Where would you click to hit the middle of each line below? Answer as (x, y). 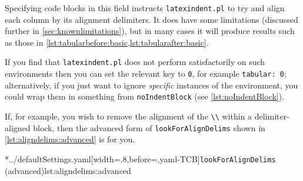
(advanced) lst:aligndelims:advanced (68, 170)
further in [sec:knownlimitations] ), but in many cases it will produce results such (150, 31)
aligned (18, 127)
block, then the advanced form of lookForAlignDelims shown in (149, 127)
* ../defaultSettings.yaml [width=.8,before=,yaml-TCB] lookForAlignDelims (140, 158)
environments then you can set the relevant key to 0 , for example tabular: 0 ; (146, 74)
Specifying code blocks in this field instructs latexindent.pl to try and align (145, 8)
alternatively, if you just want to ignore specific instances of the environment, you (151, 85)
